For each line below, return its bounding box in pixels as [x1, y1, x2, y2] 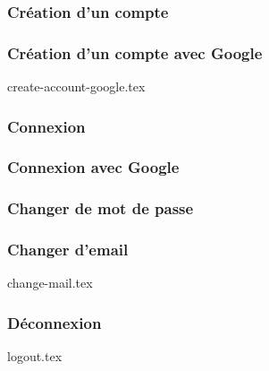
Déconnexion [7, 311, 102, 333]
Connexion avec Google [7, 156, 180, 178]
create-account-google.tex [7, 77, 146, 96]
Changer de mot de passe [7, 197, 194, 220]
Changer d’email [7, 238, 129, 261]
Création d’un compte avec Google [7, 41, 263, 64]
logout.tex [7, 347, 63, 366]
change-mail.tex [7, 273, 93, 292]
